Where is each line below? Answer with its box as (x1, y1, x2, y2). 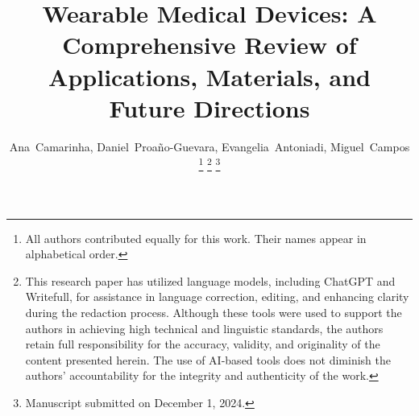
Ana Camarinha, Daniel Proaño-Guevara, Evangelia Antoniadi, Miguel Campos (9, 138, 410, 154)
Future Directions (109, 91, 310, 124)
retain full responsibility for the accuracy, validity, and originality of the (25, 336, 380, 352)
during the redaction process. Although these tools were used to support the (25, 303, 402, 320)
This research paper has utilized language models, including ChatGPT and (25, 272, 396, 289)
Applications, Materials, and (48, 60, 371, 93)
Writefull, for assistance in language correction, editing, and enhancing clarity (25, 288, 409, 305)
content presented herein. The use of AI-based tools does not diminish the (25, 351, 391, 368)
